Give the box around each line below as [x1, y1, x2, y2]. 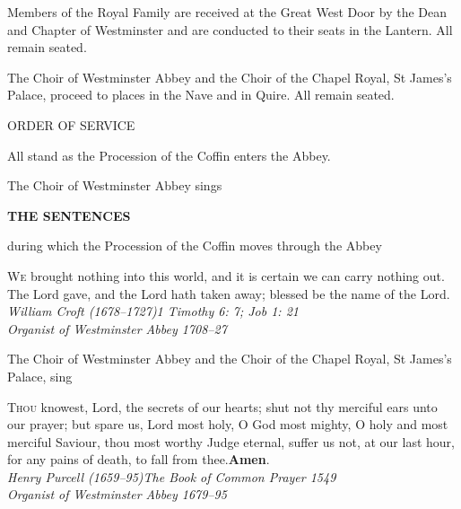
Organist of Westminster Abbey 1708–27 [7, 319, 227, 338]
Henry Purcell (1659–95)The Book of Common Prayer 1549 [7, 467, 336, 486]
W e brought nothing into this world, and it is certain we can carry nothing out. [7, 266, 445, 285]
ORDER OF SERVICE [7, 115, 135, 134]
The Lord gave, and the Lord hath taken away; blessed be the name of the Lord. [7, 284, 450, 303]
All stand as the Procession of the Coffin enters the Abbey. [7, 145, 331, 164]
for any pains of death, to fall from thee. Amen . [7, 450, 270, 469]
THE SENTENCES [7, 206, 131, 224]
